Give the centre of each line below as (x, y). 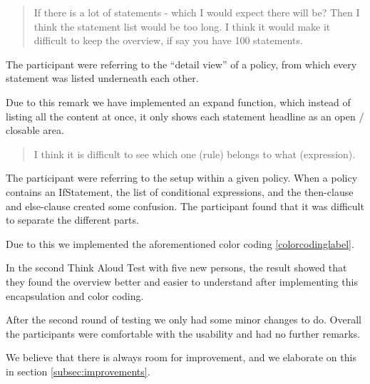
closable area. (35, 130)
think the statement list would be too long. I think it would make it (182, 26)
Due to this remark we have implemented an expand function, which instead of (178, 102)
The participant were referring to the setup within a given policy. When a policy (182, 178)
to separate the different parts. (72, 220)
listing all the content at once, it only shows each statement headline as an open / (185, 116)
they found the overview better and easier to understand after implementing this (182, 281)
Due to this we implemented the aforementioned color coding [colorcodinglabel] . (180, 243)
